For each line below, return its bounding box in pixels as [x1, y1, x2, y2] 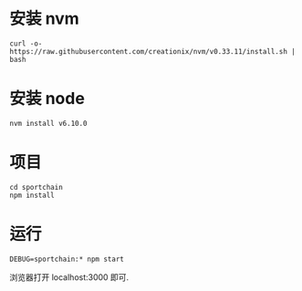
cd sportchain [9, 182, 64, 192]
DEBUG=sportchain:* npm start [9, 255, 125, 264]
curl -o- [9, 38, 43, 48]
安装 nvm [9, 8, 79, 29]
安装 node [9, 88, 85, 109]
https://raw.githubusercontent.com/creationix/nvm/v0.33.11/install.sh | [9, 47, 297, 56]
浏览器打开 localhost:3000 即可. [9, 271, 130, 283]
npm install [9, 191, 55, 200]
